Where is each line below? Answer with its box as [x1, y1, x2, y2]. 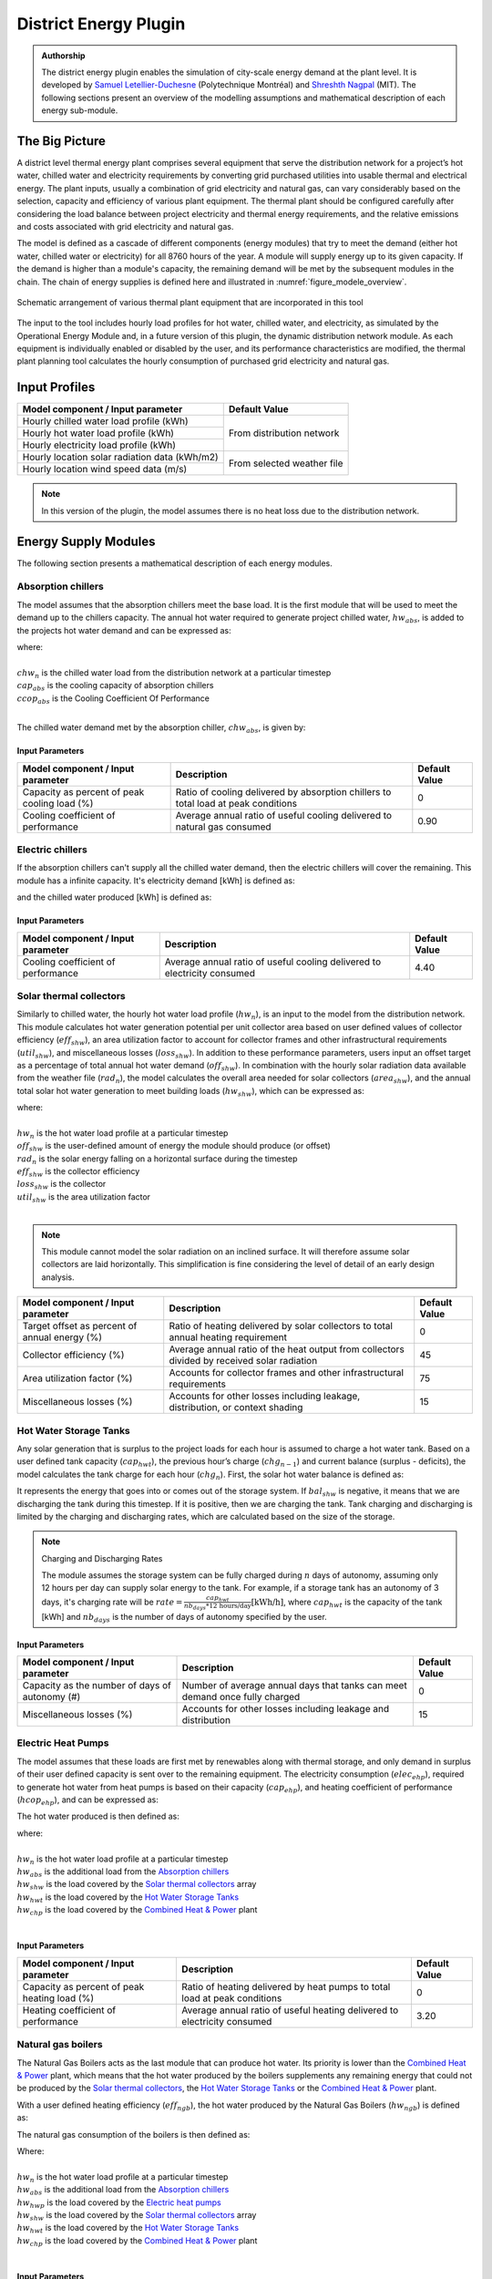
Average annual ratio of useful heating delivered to [181, 2004, 399, 2016]
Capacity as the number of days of [22, 1679, 172, 1692]
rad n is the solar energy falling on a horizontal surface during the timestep [16, 1153, 298, 1166]
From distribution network [228, 427, 340, 439]
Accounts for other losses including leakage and [181, 1703, 390, 1716]
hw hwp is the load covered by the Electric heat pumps [16, 2197, 222, 2210]
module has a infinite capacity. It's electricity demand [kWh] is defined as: [16, 875, 295, 886]
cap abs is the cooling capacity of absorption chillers [16, 680, 214, 693]
